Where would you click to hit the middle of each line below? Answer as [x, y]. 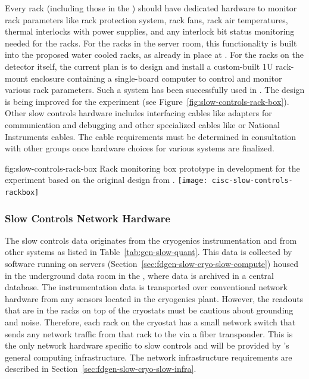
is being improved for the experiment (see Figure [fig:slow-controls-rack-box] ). [147, 101]
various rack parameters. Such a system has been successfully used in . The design [155, 90]
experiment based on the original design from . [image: [106, 180]
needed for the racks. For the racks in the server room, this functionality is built [151, 43]
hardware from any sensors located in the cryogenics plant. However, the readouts [154, 298]
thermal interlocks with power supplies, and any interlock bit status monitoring [150, 31]
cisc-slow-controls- [252, 181]
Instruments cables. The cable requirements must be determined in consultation [151, 136]
